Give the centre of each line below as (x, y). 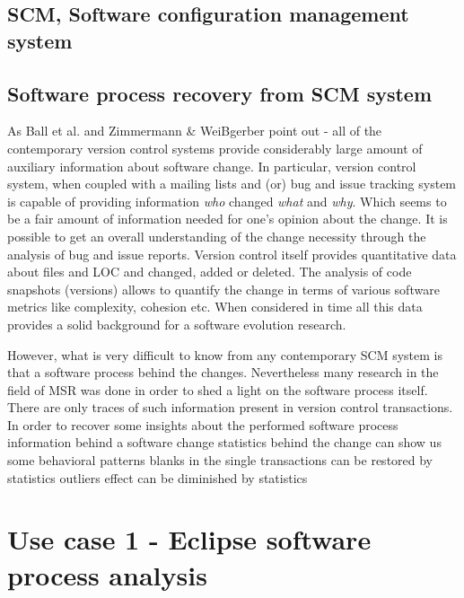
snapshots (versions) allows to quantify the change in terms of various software (223, 289)
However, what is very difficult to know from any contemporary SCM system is (225, 354)
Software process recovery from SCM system (220, 93)
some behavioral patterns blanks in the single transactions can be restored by (220, 460)
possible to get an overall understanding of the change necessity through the (217, 236)
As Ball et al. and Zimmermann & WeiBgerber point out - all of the (195, 131)
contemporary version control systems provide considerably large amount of (215, 148)
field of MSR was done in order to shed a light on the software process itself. (218, 389)
